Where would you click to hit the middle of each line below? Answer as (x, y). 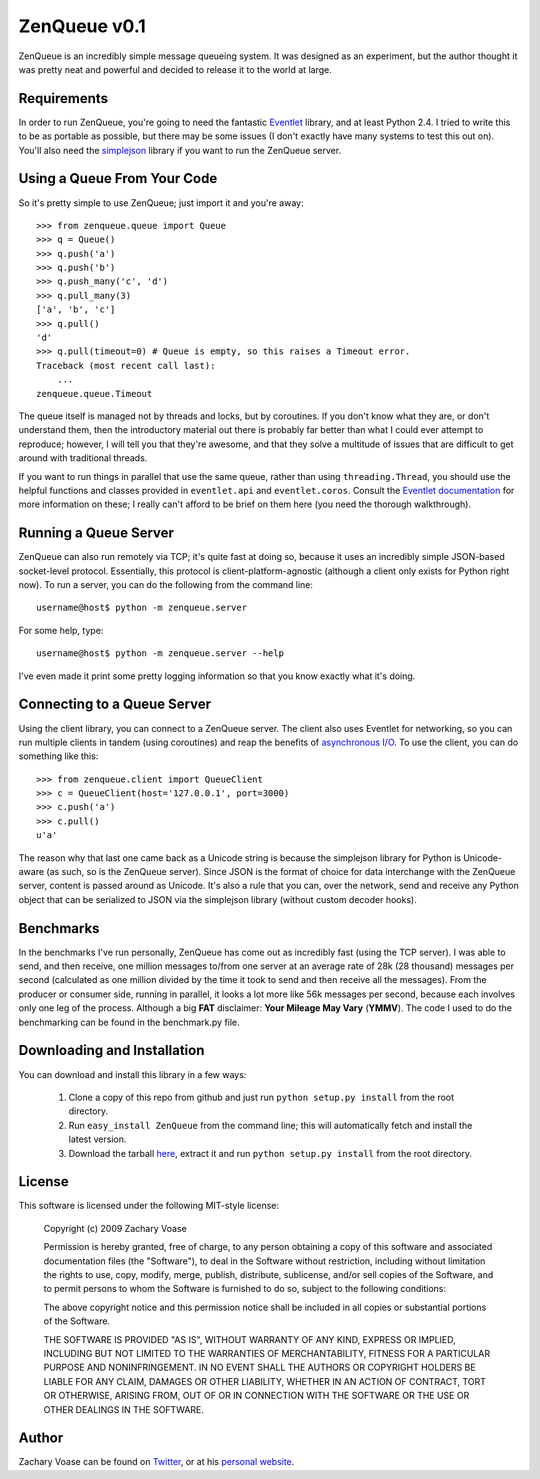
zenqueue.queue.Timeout (94, 393)
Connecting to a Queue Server (115, 704)
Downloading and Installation (111, 1050)
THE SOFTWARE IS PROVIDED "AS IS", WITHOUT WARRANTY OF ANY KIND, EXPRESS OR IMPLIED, (250, 1339)
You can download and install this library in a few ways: (132, 1074)
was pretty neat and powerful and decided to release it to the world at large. (175, 69)
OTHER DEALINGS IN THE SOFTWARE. (124, 1409)
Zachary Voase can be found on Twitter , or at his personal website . (156, 1462)
